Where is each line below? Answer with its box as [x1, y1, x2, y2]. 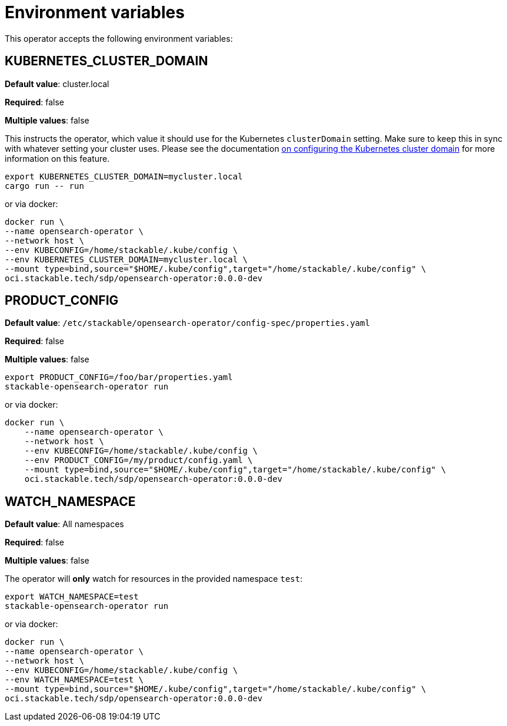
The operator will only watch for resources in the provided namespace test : [5, 574, 303, 584]
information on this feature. [5, 153, 110, 164]
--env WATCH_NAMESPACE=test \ [5, 675, 144, 685]
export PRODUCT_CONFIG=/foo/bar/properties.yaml [5, 372, 233, 382]
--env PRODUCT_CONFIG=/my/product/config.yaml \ [24, 455, 253, 465]
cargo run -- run [5, 181, 84, 191]
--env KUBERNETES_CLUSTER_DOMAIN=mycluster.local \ [5, 254, 248, 264]
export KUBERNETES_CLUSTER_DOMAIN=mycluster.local [5, 171, 243, 181]
